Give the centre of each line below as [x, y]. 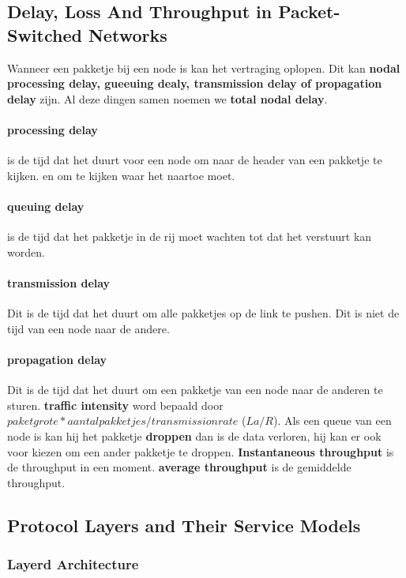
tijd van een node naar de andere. [88, 328]
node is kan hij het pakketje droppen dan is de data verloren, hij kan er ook [194, 435]
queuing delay [46, 206]
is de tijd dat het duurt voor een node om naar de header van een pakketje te [195, 160]
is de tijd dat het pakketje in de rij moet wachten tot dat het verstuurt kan [190, 236]
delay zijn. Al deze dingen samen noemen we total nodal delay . [167, 98]
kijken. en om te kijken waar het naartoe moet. [121, 175]
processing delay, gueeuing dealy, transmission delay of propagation [195, 83]
